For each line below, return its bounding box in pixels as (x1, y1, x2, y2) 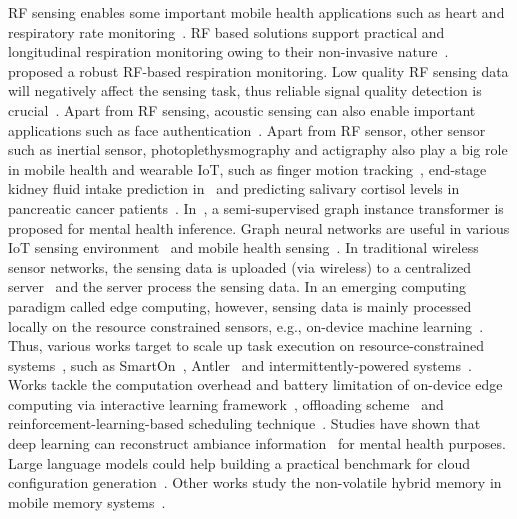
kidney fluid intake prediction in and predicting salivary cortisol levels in (8, 178, 460, 199)
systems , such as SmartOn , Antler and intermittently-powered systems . (8, 354, 472, 375)
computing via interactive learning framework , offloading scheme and (8, 393, 444, 414)
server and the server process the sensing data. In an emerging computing (8, 276, 467, 297)
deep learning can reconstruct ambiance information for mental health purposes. (8, 433, 506, 454)
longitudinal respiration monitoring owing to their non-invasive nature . (8, 41, 449, 62)
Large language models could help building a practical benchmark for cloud (8, 452, 471, 473)
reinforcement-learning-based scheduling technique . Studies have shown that (8, 413, 481, 434)
